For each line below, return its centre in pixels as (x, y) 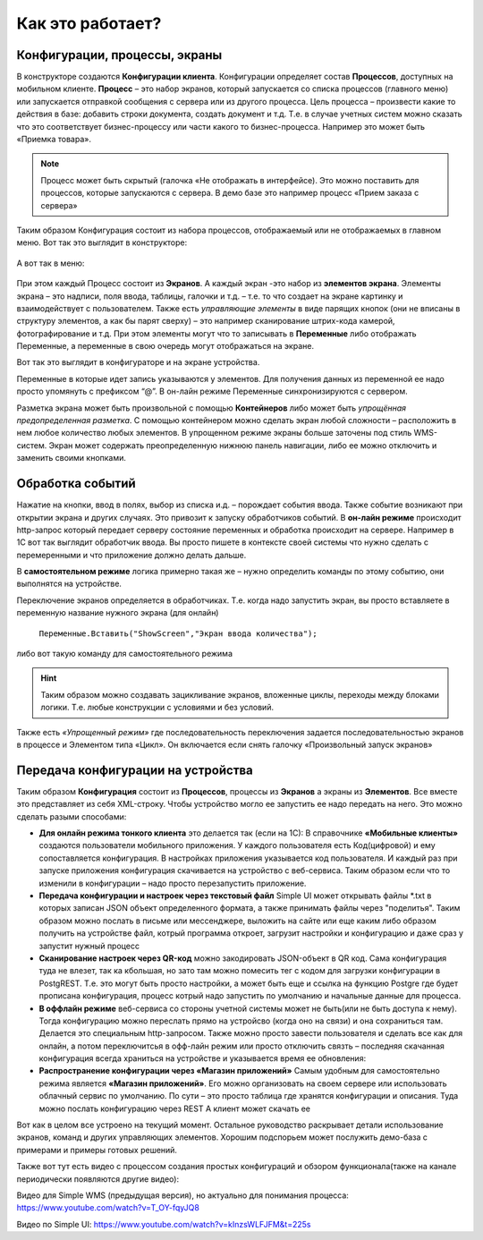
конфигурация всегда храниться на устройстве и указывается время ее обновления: (203, 1058)
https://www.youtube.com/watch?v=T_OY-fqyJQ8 (108, 1208)
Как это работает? (89, 23)
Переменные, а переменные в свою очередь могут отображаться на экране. (165, 346)
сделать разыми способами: (72, 816)
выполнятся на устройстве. (69, 584)
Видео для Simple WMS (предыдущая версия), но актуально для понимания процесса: (182, 1195)
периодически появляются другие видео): (98, 1179)
